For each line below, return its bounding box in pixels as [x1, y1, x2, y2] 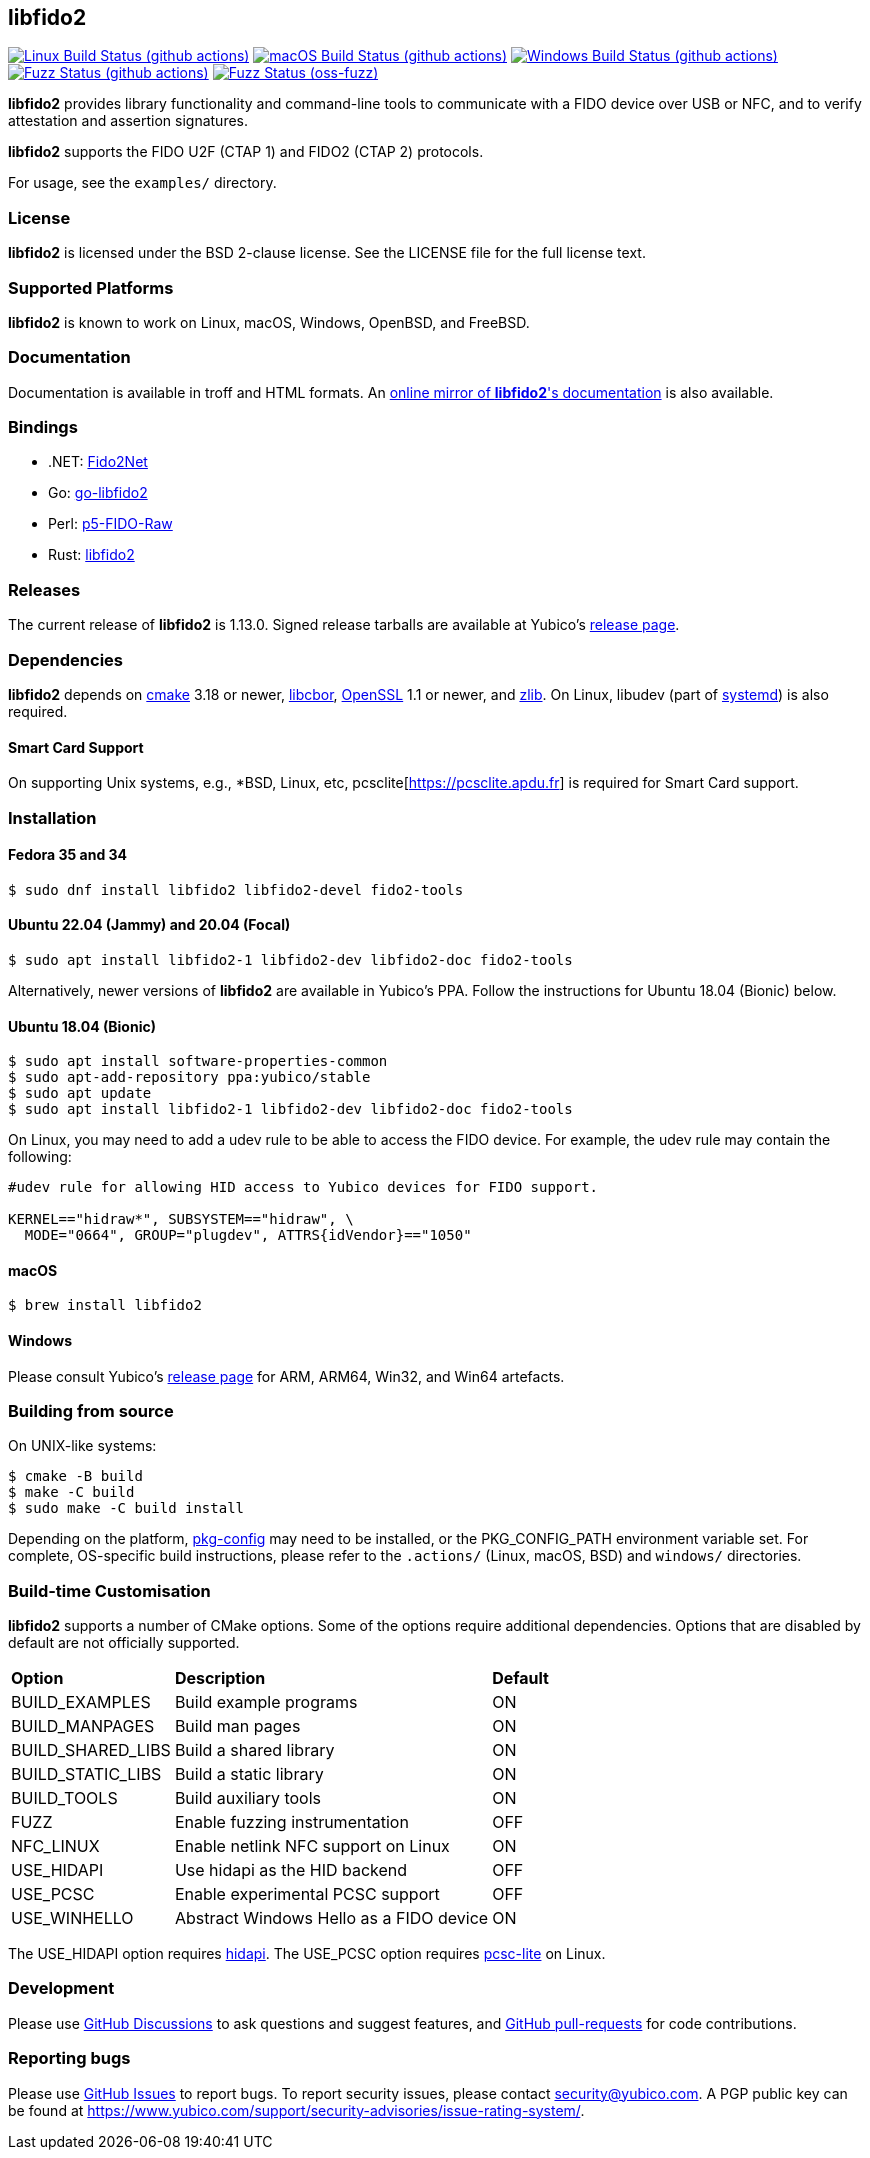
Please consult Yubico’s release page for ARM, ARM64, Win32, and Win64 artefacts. [8, 1367, 565, 1385]
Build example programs [174, 1692, 358, 1713]
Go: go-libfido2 [48, 484, 148, 502]
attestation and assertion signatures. [8, 112, 249, 130]
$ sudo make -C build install [8, 1500, 245, 1517]
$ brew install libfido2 [8, 1297, 202, 1314]
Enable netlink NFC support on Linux [174, 1836, 450, 1857]
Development [8, 1978, 115, 1999]
